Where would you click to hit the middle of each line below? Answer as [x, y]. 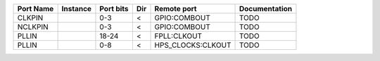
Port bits [114, 9]
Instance [76, 9]
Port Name [36, 9]
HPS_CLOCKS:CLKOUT [193, 45]
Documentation [265, 9]
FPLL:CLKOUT [178, 36]
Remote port [176, 9]
